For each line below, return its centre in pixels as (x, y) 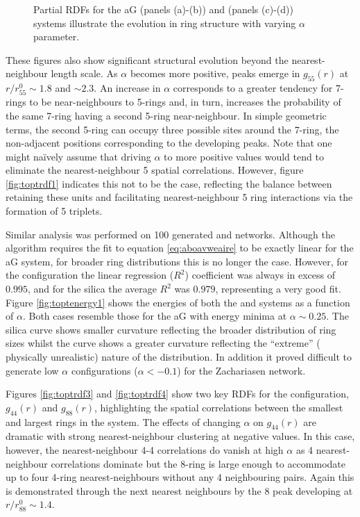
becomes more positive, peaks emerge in (215, 73)
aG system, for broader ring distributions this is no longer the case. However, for (177, 261)
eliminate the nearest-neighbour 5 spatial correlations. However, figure (155, 170)
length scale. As (84, 73)
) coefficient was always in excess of (260, 275)
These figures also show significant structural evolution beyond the (147, 59)
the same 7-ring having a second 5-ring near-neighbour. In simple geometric (166, 115)
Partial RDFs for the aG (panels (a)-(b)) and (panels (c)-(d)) (163, 9)
